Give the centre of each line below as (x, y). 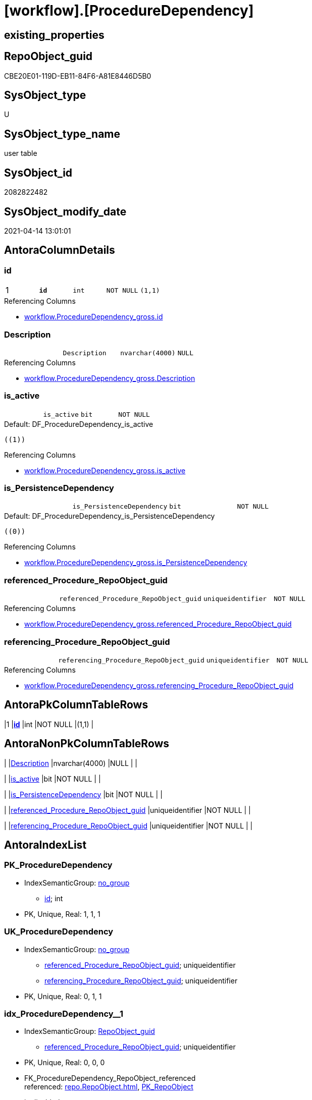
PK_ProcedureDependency (58, 865)
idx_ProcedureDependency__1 (64, 1013)
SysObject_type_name (62, 134)
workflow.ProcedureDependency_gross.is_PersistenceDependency (136, 563)
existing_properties (54, 35)
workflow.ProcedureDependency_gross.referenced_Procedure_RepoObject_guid (158, 624)
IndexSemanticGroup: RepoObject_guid (90, 1031)
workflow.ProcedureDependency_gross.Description (110, 378)
